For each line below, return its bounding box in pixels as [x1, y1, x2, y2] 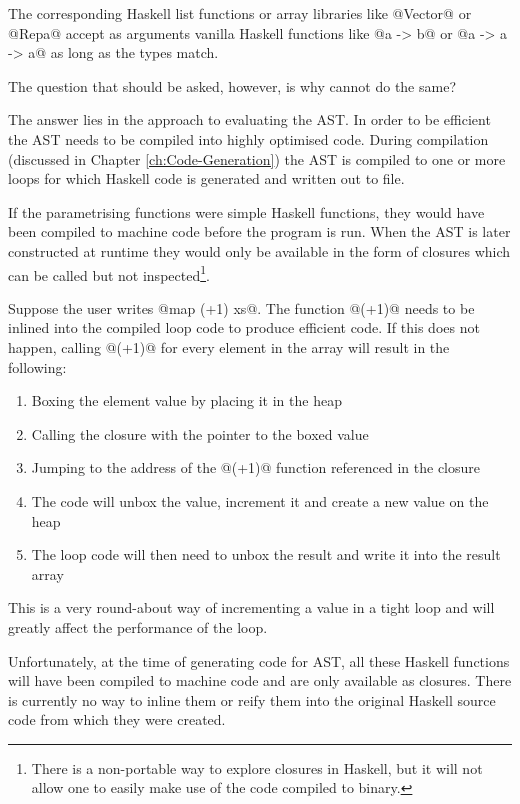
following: [8, 356, 67, 377]
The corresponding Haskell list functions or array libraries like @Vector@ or [8, 3, 472, 23]
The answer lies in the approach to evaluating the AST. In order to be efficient [8, 109, 491, 130]
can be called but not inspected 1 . [8, 261, 210, 285]
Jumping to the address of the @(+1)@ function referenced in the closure [31, 457, 481, 478]
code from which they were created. [8, 709, 226, 730]
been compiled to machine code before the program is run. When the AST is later [8, 221, 511, 242]
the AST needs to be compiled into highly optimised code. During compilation [8, 128, 489, 149]
